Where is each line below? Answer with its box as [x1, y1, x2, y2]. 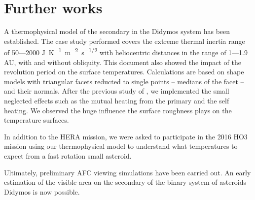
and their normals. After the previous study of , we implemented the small [4, 86, 229, 96]
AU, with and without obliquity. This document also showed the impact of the [4, 57, 241, 67]
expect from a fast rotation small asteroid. [4, 150, 132, 161]
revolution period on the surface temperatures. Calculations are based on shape [4, 67, 244, 77]
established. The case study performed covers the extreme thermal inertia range [4, 35, 245, 46]
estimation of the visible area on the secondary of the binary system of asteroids [4, 177, 247, 187]
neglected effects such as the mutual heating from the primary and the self [4, 95, 229, 105]
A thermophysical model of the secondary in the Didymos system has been [4, 26, 230, 36]
